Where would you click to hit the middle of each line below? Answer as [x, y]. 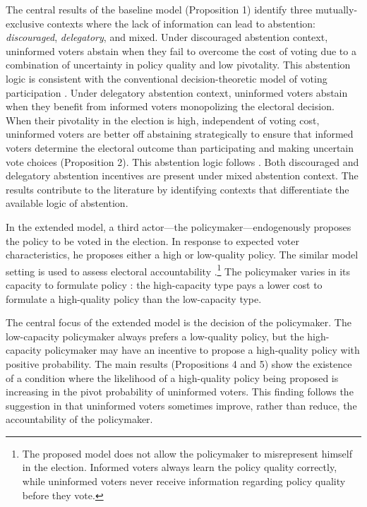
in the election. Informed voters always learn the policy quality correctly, [180, 467]
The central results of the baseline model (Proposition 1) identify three [159, 9]
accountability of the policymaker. [79, 419]
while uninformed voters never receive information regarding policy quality [184, 481]
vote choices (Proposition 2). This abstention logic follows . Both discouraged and [182, 161]
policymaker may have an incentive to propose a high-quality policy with [202, 350]
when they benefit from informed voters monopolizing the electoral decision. [170, 106]
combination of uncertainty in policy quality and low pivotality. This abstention [178, 65]
